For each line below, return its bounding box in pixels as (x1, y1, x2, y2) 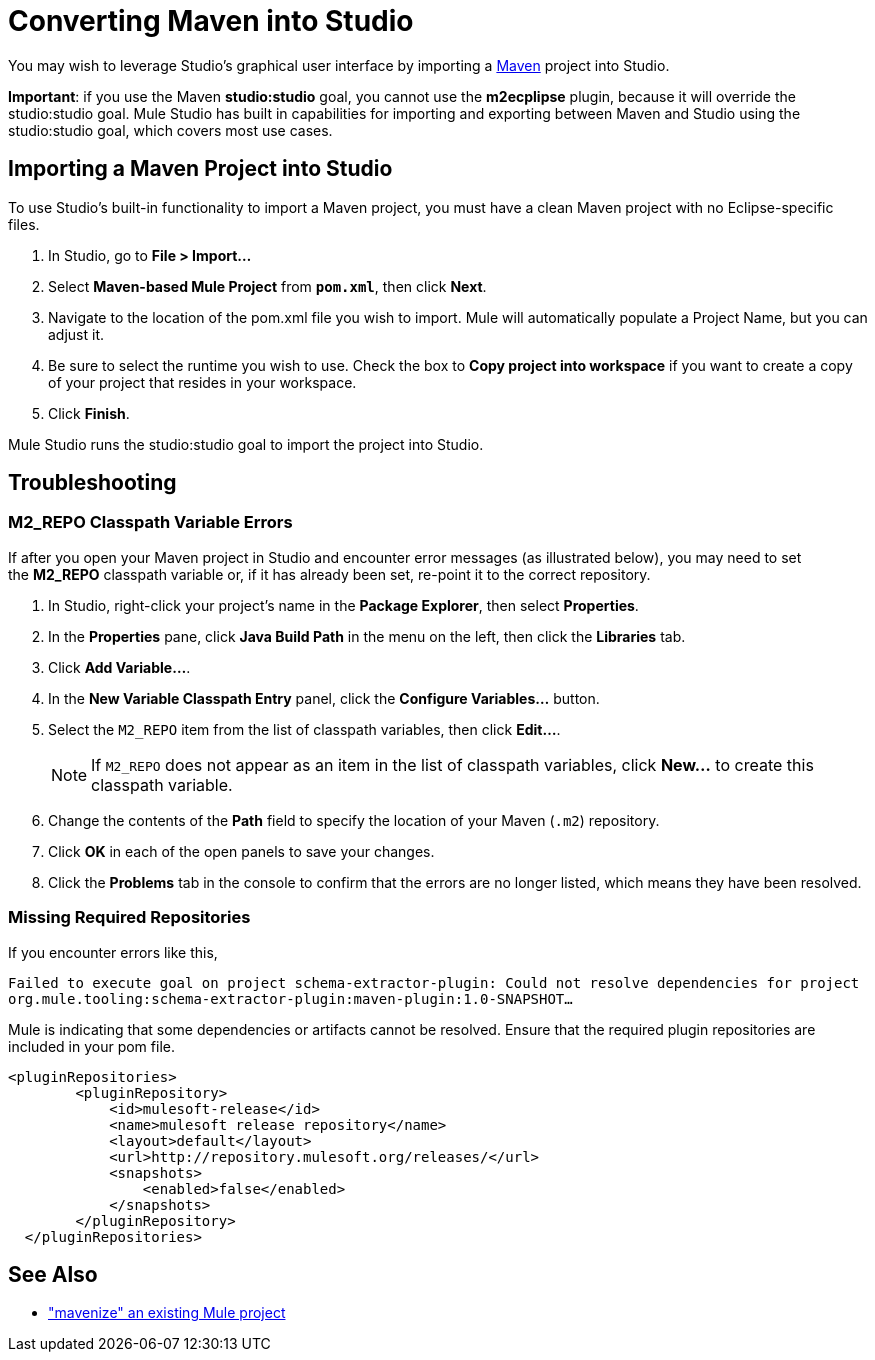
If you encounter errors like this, (8, 943, 218, 961)
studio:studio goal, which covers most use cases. (8, 121, 333, 139)
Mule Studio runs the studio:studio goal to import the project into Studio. (8, 435, 484, 453)
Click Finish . (48, 404, 130, 422)
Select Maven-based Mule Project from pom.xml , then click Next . (48, 277, 487, 295)
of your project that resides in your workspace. (48, 373, 357, 391)
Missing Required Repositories (8, 907, 251, 928)
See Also (8, 1261, 98, 1287)
